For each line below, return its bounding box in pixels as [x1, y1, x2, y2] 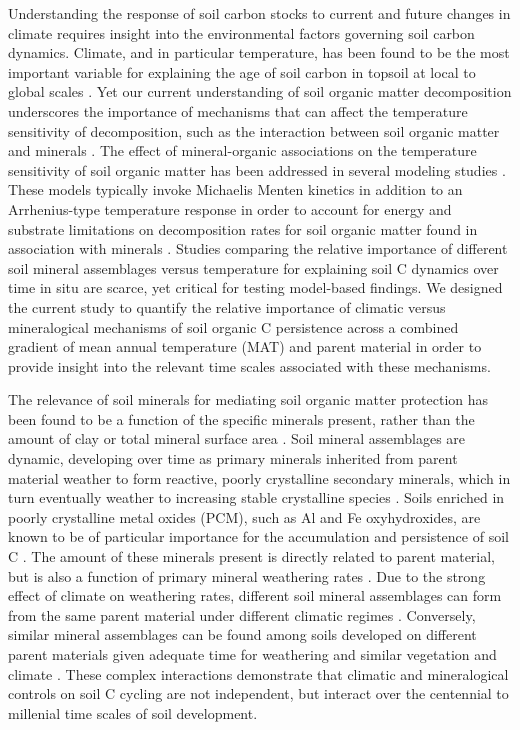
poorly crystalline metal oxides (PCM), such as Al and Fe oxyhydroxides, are [8, 506, 481, 527]
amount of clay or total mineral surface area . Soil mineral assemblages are [8, 428, 466, 449]
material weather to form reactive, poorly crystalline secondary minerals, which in [8, 467, 511, 488]
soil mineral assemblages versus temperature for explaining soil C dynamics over [8, 257, 499, 278]
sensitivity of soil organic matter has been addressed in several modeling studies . [8, 159, 506, 180]
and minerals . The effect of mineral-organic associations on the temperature [8, 140, 477, 161]
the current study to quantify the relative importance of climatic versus [8, 296, 446, 317]
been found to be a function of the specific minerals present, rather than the [8, 408, 475, 429]
